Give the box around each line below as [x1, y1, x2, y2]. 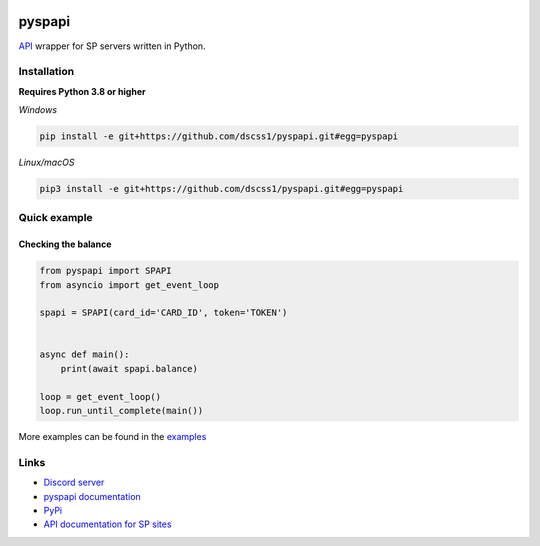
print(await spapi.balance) [60, 363, 199, 374]
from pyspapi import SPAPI [39, 265, 172, 277]
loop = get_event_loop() [39, 391, 162, 402]
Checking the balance [18, 238, 112, 250]
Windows [18, 104, 58, 116]
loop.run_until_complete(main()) [39, 405, 204, 417]
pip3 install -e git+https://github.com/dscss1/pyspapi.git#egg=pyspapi [39, 183, 404, 194]
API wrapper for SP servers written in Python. [18, 40, 206, 52]
